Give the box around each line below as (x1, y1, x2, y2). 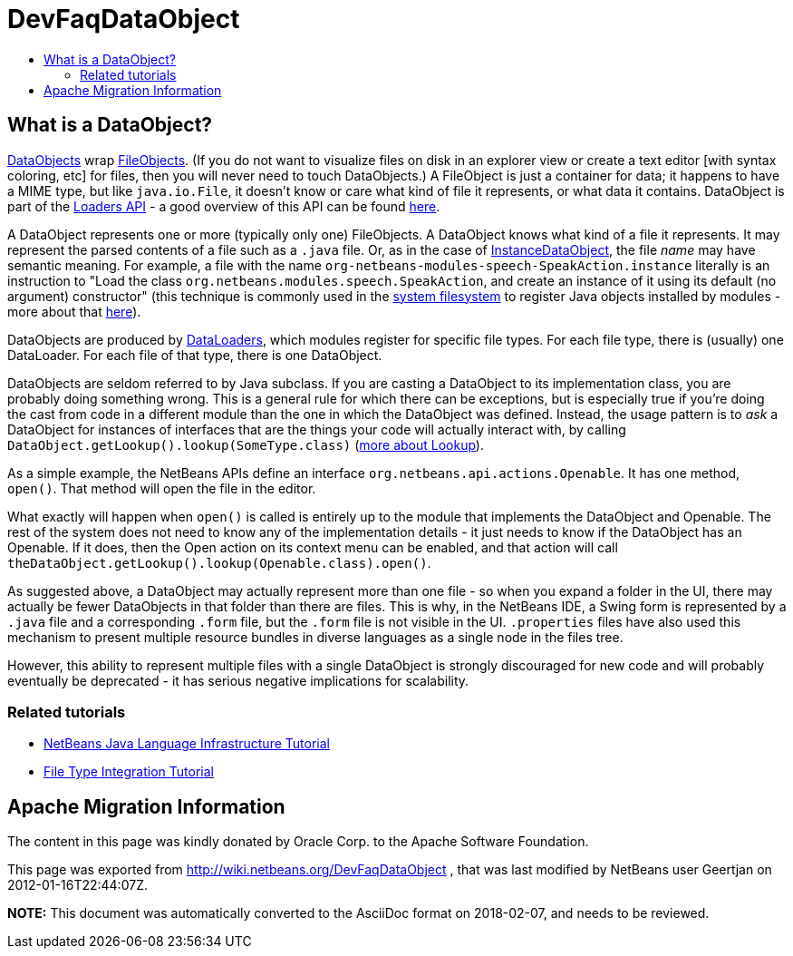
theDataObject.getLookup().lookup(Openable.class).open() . (7, 554, 431, 571)
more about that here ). (7, 303, 141, 319)
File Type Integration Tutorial (44, 764, 214, 780)
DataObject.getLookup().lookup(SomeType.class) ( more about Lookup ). (7, 436, 484, 453)
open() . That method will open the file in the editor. (7, 480, 316, 496)
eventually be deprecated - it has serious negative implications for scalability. (7, 672, 469, 688)
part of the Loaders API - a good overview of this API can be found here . (7, 198, 440, 214)
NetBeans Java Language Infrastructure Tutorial (44, 736, 330, 752)
